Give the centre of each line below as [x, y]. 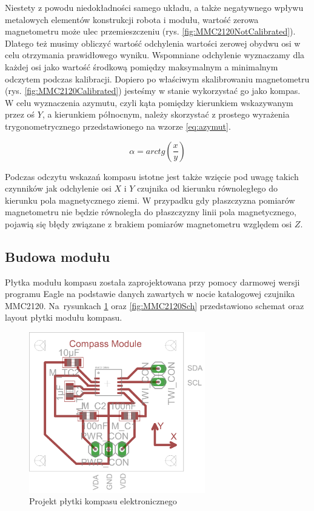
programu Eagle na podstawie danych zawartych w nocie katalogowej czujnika [150, 294]
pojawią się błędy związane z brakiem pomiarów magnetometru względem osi [149, 223]
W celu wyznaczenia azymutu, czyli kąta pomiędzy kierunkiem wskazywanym [149, 102]
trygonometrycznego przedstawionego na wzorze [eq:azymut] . [118, 126]
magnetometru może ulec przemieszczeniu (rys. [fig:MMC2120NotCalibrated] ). [150, 31]
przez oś [20, 114]
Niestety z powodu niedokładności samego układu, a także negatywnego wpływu [154, 7]
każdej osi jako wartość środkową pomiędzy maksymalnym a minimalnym [142, 66]
